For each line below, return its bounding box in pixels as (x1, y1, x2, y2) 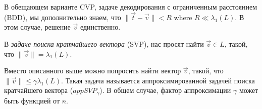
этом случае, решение (4, 22, 71, 32)
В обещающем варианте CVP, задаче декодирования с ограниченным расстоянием (4, 2, 257, 12)
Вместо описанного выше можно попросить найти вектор (4, 65, 181, 76)
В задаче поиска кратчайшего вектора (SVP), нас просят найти (4, 39, 204, 49)
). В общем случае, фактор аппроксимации (99, 85, 231, 95)
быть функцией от (4, 95, 60, 105)
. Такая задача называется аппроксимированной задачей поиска (61, 75, 255, 85)
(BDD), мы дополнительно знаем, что (4, 12, 121, 22)
